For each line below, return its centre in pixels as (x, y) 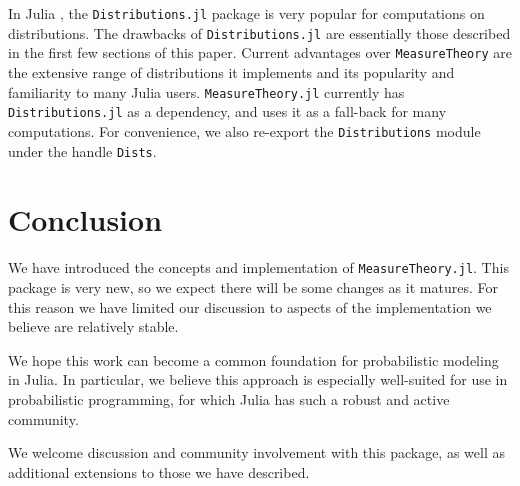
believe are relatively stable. (93, 326)
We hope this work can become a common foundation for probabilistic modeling (253, 359)
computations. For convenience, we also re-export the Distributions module (244, 130)
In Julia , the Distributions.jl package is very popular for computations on (246, 13)
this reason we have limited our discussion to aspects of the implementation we (250, 306)
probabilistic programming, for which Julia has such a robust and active (229, 398)
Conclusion (85, 219)
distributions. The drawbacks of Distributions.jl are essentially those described (259, 32)
